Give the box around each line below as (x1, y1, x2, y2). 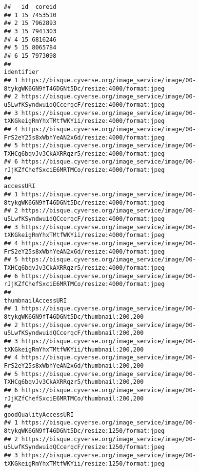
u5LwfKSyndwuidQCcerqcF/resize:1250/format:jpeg (4, 444, 165, 451)
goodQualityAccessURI (4, 411, 74, 418)
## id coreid (4, 3, 57, 10)
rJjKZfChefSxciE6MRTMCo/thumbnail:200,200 (4, 395, 144, 402)
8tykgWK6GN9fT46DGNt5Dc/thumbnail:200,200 (4, 313, 144, 320)
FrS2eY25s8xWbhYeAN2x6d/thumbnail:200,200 (4, 362, 144, 369)
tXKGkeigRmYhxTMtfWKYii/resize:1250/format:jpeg (4, 460, 165, 467)
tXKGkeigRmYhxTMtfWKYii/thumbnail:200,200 (4, 346, 144, 353)
